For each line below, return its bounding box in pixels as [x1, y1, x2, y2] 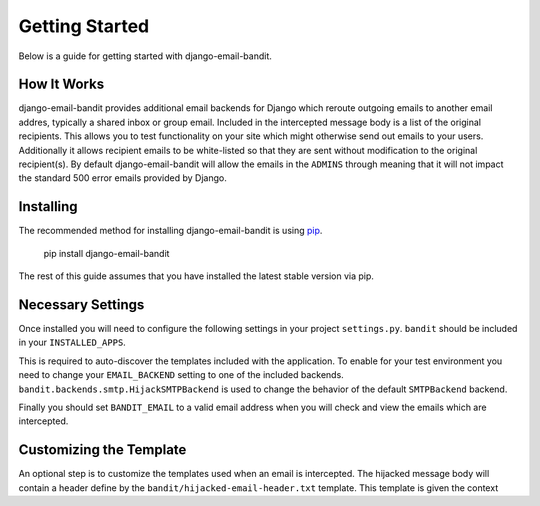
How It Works [18, 76, 105, 93]
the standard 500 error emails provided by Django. [18, 172, 227, 184]
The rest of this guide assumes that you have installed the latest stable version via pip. [18, 270, 375, 282]
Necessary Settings [18, 296, 145, 313]
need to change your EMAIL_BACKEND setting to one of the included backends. [18, 369, 344, 381]
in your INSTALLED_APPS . [18, 336, 127, 349]
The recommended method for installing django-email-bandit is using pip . [18, 225, 323, 237]
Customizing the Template [18, 441, 187, 459]
